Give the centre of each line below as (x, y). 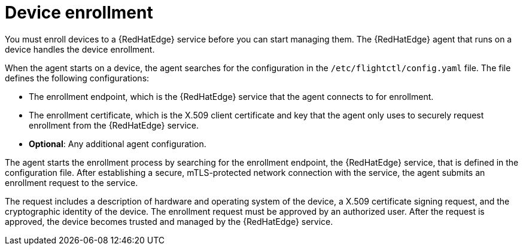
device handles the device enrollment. (80, 49)
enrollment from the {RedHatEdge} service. (114, 125)
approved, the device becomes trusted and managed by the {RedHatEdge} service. (169, 221)
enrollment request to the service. (72, 182)
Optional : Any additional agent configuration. (118, 144)
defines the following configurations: (77, 78)
